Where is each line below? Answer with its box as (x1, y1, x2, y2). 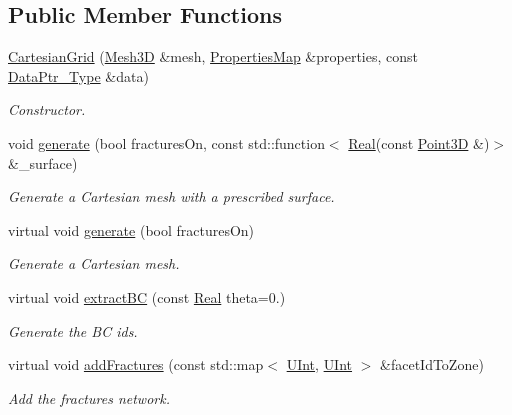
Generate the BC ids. (8, 320, 138, 341)
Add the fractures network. (8, 387, 170, 408)
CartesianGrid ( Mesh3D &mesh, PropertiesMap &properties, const (8, 46, 418, 67)
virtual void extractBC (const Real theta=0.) (8, 286, 286, 307)
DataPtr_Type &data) (8, 65, 149, 86)
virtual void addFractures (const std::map (8, 354, 264, 375)
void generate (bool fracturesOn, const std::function (8, 132, 325, 153)
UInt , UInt (286, 354, 353, 375)
